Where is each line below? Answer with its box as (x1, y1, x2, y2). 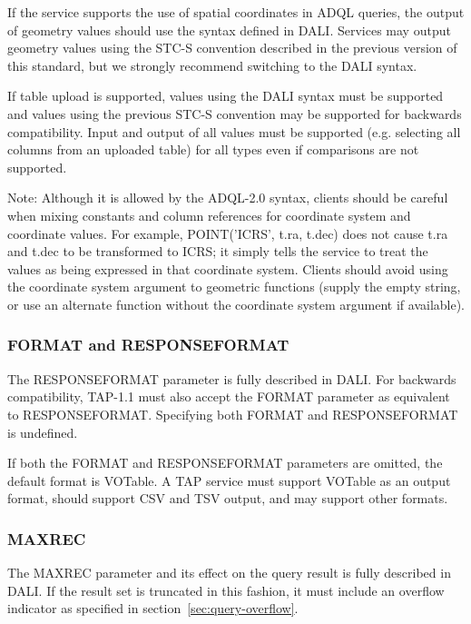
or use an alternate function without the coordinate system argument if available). (7, 294, 466, 313)
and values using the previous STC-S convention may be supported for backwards (7, 104, 462, 123)
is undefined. (7, 422, 78, 441)
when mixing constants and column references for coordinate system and (7, 205, 411, 224)
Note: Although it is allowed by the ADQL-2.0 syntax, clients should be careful (7, 188, 448, 207)
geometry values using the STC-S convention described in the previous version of (7, 38, 457, 57)
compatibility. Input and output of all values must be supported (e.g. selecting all (7, 122, 461, 141)
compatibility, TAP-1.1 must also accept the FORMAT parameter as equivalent (7, 387, 450, 406)
